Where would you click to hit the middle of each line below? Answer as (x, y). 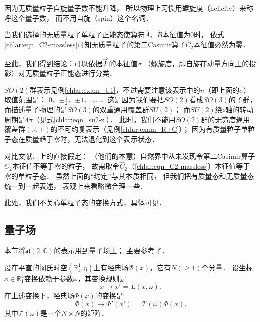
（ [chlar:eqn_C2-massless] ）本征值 (182, 166)
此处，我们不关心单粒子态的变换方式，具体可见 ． (85, 202)
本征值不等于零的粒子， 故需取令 (66, 166)
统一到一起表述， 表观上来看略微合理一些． (76, 185)
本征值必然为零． (222, 44)
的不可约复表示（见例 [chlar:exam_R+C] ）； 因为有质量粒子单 (149, 129)
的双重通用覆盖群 (121, 110)
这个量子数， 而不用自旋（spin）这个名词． (82, 17)
